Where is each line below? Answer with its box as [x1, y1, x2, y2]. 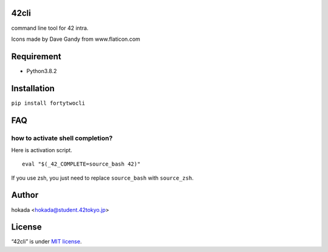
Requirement [11, 51, 62, 61]
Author [11, 190, 39, 200]
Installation [11, 83, 55, 94]
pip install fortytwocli [11, 99, 85, 107]
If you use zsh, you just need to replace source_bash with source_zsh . [11, 174, 194, 181]
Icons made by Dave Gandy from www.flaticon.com [11, 35, 141, 43]
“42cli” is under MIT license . [11, 238, 82, 245]
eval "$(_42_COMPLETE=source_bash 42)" [22, 161, 141, 167]
